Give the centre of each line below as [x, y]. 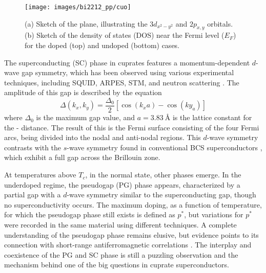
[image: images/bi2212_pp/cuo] [78, 7]
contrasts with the [33, 147]
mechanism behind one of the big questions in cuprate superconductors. [117, 265]
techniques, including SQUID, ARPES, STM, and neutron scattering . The [122, 82]
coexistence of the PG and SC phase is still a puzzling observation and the [121, 254]
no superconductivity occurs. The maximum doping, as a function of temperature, [133, 204]
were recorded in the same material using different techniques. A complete [120, 225]
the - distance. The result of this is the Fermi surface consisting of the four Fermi [132, 127]
